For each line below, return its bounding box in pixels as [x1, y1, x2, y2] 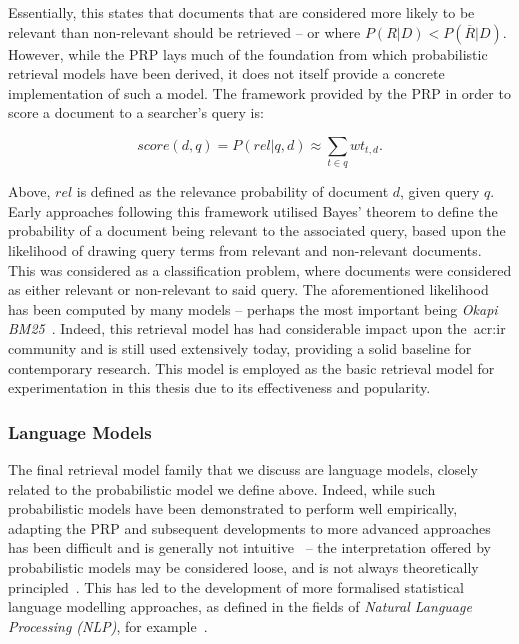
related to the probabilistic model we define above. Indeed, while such [8, 478, 436, 499]
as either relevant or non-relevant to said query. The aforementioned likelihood [8, 279, 489, 300]
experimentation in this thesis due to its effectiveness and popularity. [8, 377, 431, 398]
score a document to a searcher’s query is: [8, 102, 264, 123]
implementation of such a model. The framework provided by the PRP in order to [8, 82, 511, 103]
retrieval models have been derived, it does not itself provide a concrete [8, 63, 445, 84]
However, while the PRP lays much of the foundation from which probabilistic [8, 43, 488, 64]
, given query [400, 181, 480, 202]
